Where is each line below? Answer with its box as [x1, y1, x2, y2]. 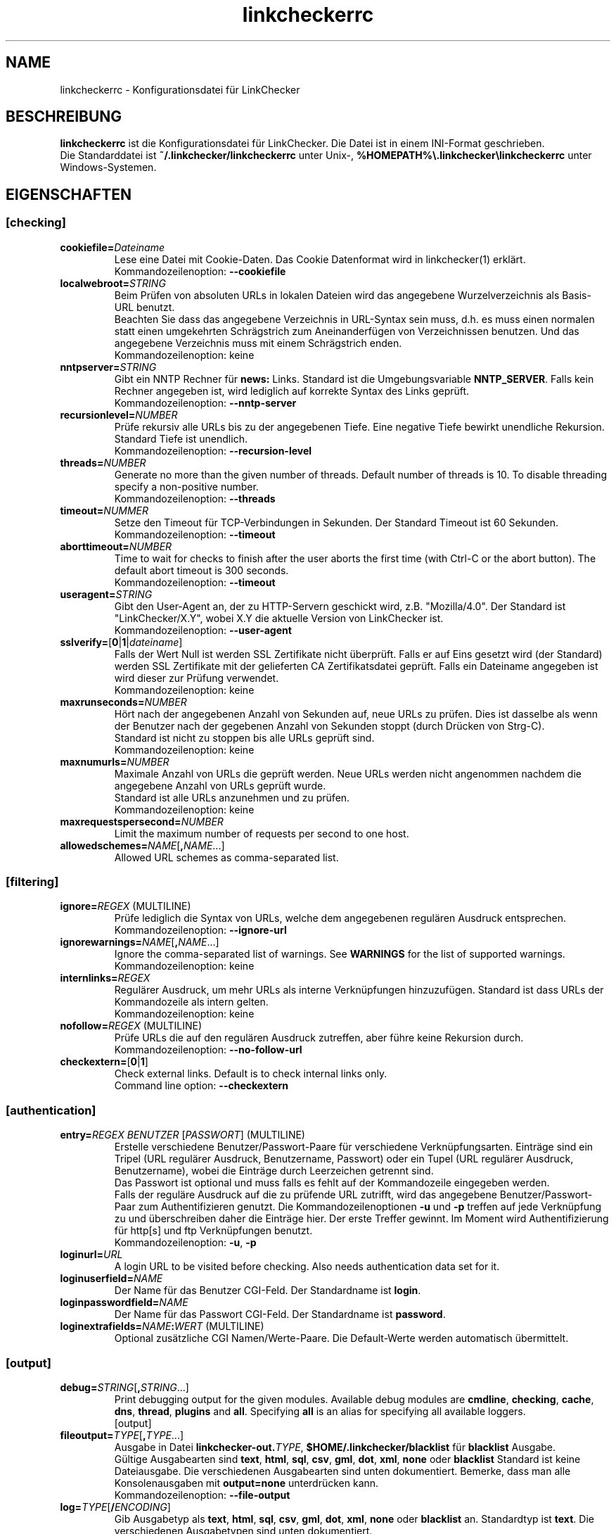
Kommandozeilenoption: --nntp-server [114, 396, 297, 409]
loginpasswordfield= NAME [60, 1296, 188, 1309]
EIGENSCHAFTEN [6, 185, 131, 203]
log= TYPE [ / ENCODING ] [60, 1500, 171, 1513]
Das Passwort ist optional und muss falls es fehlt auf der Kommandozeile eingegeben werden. [114, 1177, 550, 1189]
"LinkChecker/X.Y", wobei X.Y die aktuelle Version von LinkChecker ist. [114, 611, 444, 624]
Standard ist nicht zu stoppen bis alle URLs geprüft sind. [114, 731, 375, 744]
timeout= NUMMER [60, 504, 149, 516]
